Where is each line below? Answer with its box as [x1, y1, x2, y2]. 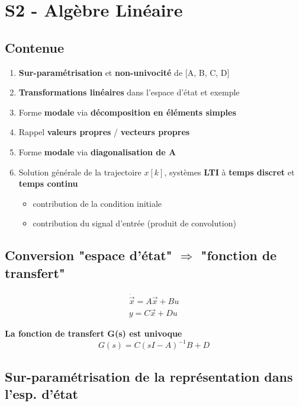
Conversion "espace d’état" [5, 246, 172, 264]
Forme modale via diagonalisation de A [18, 145, 176, 158]
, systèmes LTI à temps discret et [164, 165, 295, 178]
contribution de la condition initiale [33, 197, 162, 209]
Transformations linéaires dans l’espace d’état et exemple [18, 86, 240, 98]
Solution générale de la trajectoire [18, 165, 142, 178]
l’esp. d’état [5, 385, 78, 403]
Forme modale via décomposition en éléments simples [18, 106, 236, 118]
